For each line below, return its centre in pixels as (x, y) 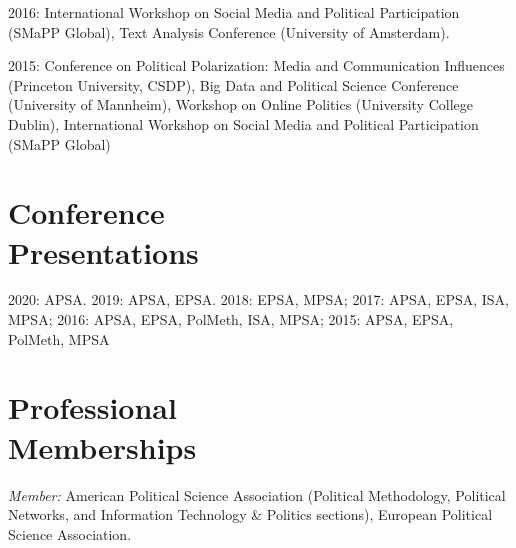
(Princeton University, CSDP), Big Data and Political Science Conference (233, 84)
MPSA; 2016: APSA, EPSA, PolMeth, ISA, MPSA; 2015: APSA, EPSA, (231, 319)
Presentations (103, 251)
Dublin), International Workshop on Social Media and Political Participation (243, 123)
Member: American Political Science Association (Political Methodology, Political (257, 494)
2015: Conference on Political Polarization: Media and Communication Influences (256, 65)
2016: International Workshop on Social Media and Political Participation (234, 12)
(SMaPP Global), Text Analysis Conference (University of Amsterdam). (229, 31)
